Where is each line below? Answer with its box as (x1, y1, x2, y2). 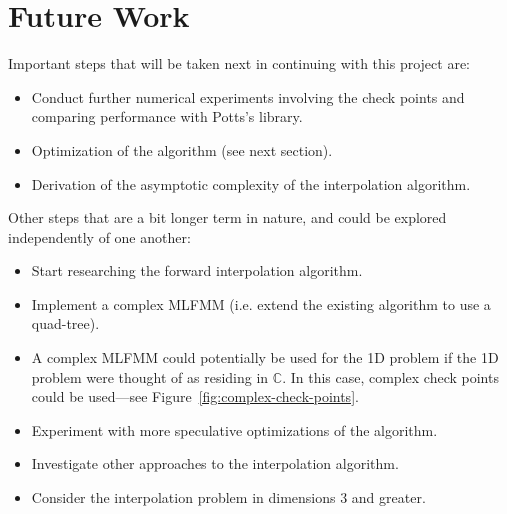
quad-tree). (31, 313, 100, 334)
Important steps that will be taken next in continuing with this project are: (8, 53, 470, 74)
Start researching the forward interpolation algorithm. (31, 260, 363, 281)
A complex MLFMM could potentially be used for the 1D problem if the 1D (31, 347, 499, 368)
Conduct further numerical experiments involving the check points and (31, 86, 465, 107)
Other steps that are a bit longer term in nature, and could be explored (8, 207, 447, 228)
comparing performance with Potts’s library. (31, 106, 303, 127)
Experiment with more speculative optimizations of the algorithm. (31, 419, 438, 440)
